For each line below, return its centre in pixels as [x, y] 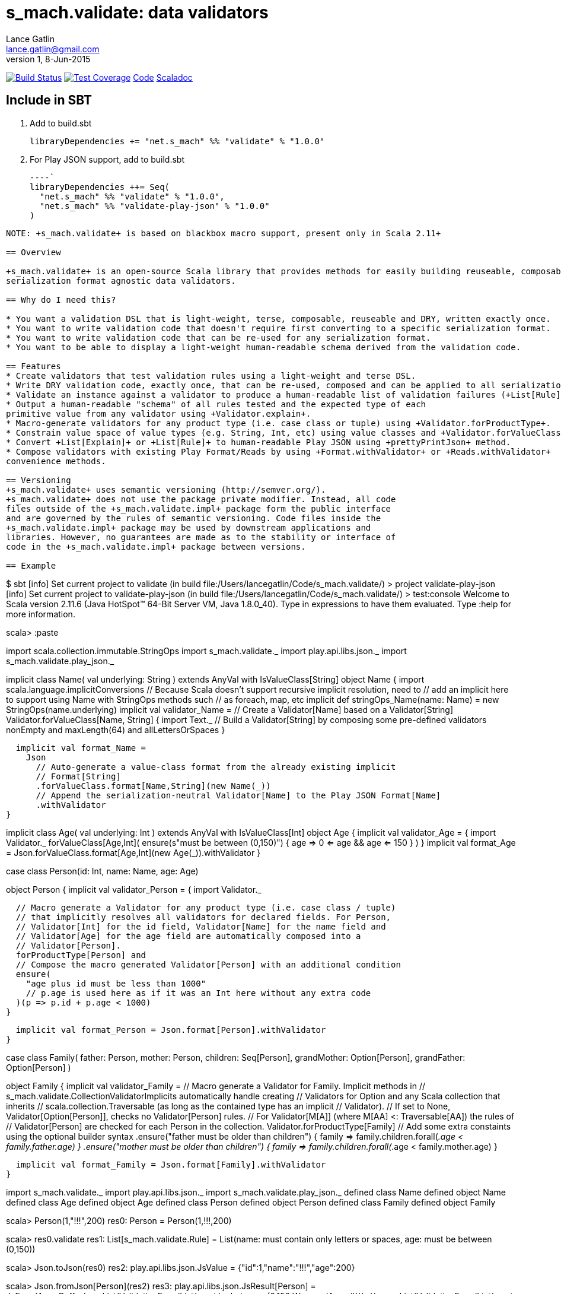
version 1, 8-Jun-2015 [48, 59]
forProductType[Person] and [81, 955]
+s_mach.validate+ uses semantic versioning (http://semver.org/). [166, 489]
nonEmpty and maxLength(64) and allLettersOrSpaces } [116, 730]
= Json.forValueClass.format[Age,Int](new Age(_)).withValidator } [133, 852]
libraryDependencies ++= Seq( [100, 187]
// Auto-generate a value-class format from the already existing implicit [216, 767]
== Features [34, 366]
